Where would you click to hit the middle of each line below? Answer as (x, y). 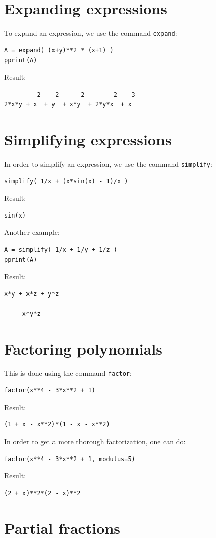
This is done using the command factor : (68, 373)
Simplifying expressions (88, 139)
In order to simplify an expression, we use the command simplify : (108, 163)
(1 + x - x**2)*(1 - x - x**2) (57, 425)
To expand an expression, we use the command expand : (91, 33)
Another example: (32, 232)
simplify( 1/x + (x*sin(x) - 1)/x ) (66, 181)
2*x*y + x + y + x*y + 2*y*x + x (68, 105)
